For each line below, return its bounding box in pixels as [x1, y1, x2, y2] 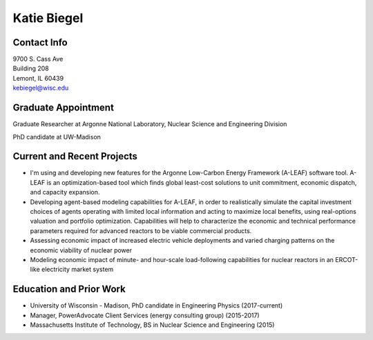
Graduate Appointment [12, 102, 114, 114]
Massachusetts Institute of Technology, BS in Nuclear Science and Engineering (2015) [30, 321, 275, 329]
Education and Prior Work [12, 283, 126, 295]
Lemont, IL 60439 [12, 74, 64, 82]
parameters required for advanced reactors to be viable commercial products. [30, 226, 252, 234]
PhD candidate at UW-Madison [12, 132, 102, 141]
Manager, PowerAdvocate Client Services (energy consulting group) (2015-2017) [30, 311, 260, 319]
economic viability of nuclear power [30, 246, 133, 254]
